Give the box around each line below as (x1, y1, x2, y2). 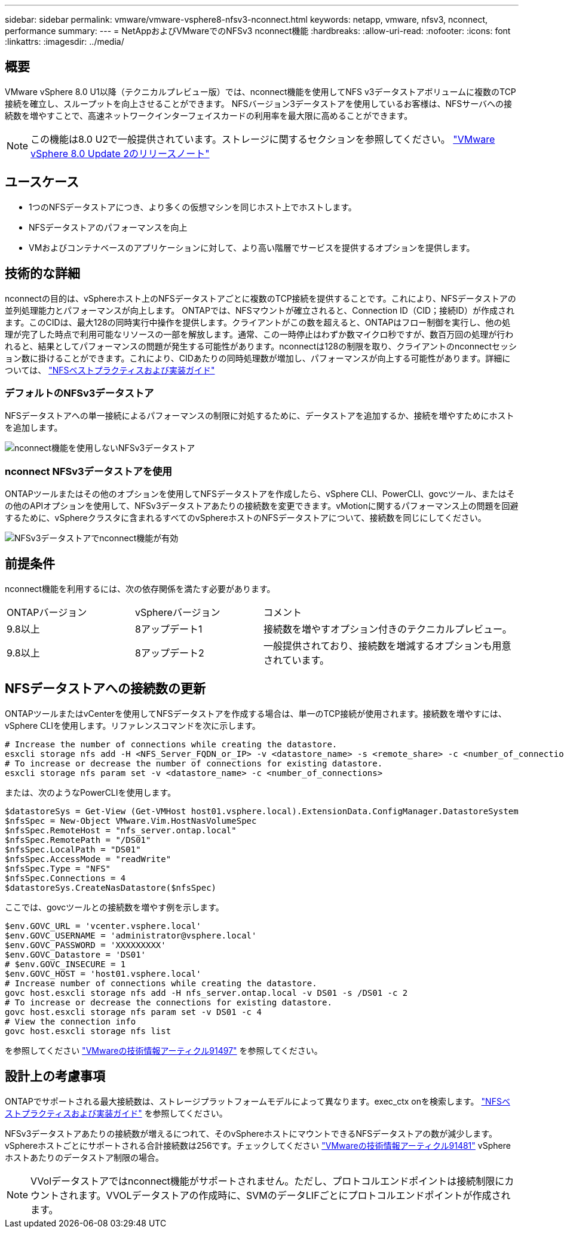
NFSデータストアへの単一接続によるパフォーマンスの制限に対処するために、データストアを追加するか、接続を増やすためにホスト (5, 410, 514, 421)
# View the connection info (5, 1016, 136, 1026)
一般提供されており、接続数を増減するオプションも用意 (263, 639, 511, 652)
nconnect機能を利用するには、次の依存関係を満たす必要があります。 (5, 583, 275, 594)
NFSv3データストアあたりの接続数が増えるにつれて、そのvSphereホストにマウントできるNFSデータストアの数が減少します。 (5, 1128, 497, 1139)
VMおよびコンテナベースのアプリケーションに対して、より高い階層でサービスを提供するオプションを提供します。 (29, 242, 475, 253)
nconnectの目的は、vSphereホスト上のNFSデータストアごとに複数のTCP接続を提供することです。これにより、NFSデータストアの (5, 293, 516, 303)
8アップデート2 (135, 646, 204, 659)
